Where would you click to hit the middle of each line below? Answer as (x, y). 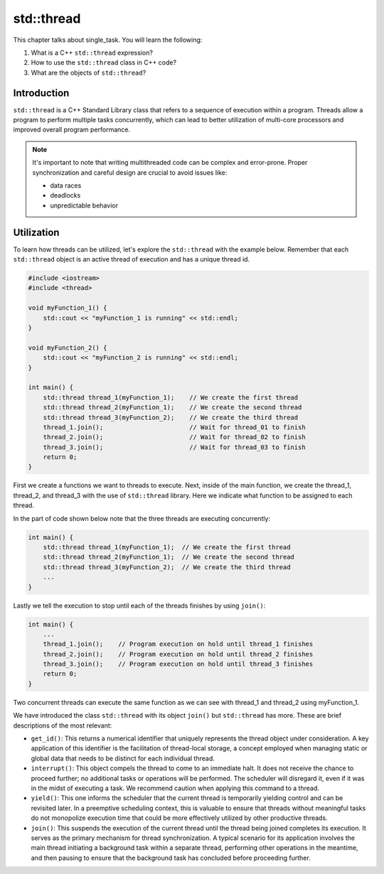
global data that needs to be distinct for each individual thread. (123, 758)
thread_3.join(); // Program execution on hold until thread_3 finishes (178, 664)
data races (66, 185)
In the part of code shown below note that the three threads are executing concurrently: (142, 518)
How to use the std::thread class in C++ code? (104, 63)
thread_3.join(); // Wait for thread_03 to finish (174, 447)
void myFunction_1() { (68, 308)
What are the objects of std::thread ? (89, 72)
